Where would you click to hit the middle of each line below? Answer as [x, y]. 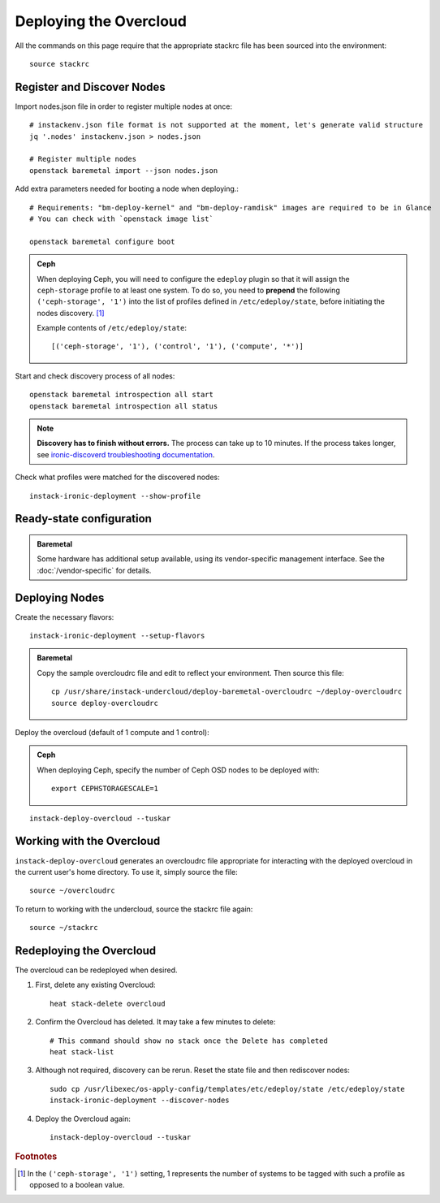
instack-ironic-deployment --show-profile [115, 496]
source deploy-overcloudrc [105, 703]
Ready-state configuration [83, 519]
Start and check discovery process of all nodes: [95, 376]
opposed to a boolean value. [77, 1184]
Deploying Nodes [60, 597]
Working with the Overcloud [88, 841]
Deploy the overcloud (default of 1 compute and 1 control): [112, 733]
